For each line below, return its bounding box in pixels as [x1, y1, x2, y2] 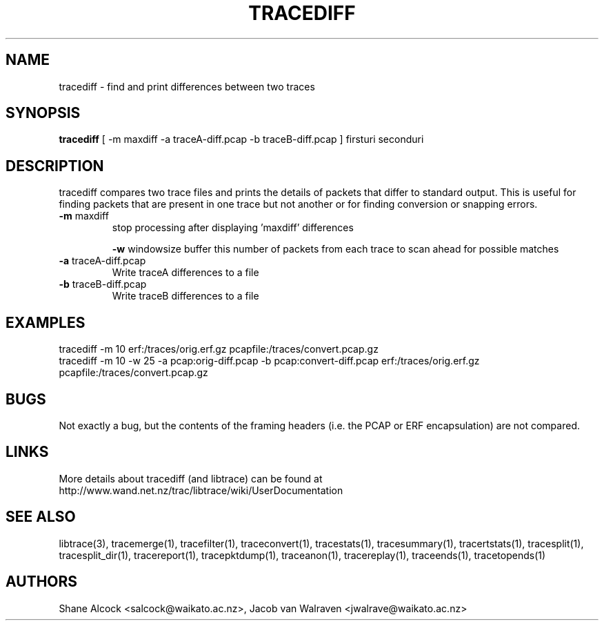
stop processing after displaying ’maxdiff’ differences [112, 222, 354, 234]
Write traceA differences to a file [112, 266, 259, 279]
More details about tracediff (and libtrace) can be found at [59, 472, 323, 485]
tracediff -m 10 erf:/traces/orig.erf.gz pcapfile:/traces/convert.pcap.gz [59, 343, 379, 355]
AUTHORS [6, 573, 78, 591]
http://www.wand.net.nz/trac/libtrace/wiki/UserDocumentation [59, 484, 343, 496]
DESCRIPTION [6, 157, 104, 175]
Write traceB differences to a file [112, 290, 259, 302]
